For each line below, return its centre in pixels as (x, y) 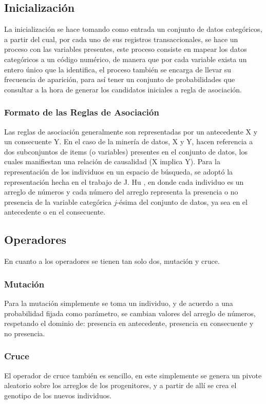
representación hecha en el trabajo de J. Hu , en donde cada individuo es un (124, 181)
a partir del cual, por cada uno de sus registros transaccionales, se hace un (121, 39)
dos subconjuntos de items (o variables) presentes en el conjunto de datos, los (126, 151)
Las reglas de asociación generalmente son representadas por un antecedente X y (131, 131)
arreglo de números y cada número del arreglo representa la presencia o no (121, 192)
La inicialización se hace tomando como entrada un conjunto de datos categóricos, (133, 29)
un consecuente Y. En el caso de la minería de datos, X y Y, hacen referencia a (129, 141)
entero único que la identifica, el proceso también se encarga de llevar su (118, 69)
